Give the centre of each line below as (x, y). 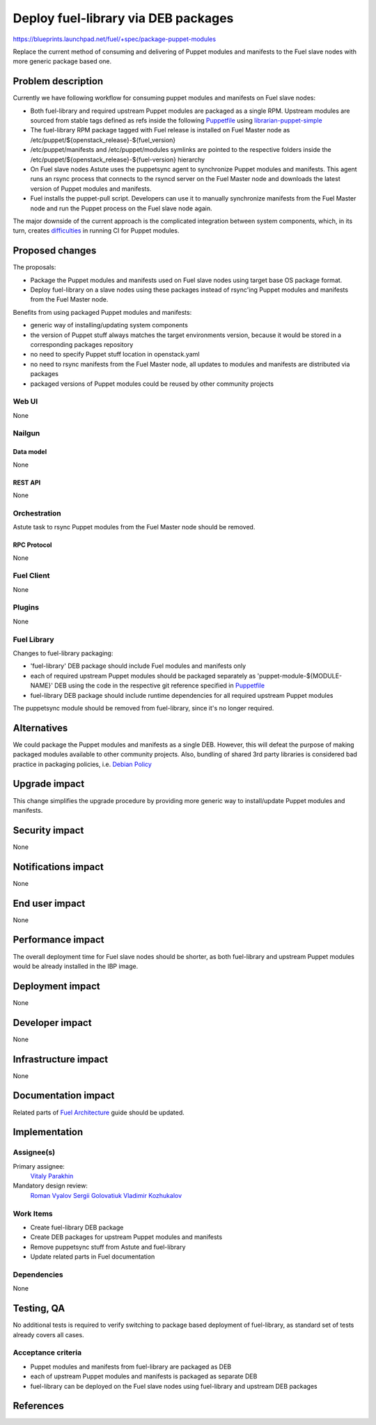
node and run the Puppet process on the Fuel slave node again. (121, 208)
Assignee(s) (34, 1153)
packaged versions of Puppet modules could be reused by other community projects (152, 384)
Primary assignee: (39, 1166)
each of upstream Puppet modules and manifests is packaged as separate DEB (144, 1376)
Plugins (26, 607)
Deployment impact (56, 986)
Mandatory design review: (50, 1186)
